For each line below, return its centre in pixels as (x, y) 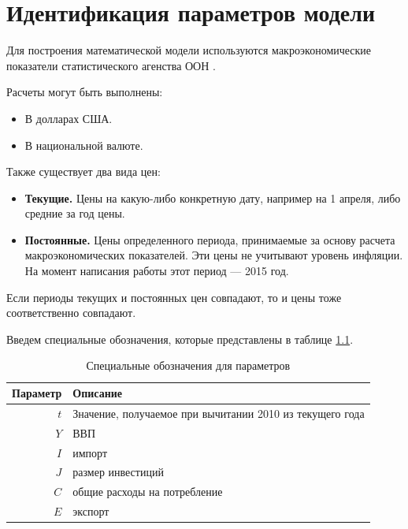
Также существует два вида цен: (83, 171)
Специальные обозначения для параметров (188, 365)
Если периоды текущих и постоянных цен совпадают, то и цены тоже (174, 297)
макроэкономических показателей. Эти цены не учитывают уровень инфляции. (214, 255)
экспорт (91, 511)
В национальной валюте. (84, 145)
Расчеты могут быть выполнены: (85, 92)
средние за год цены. (75, 213)
